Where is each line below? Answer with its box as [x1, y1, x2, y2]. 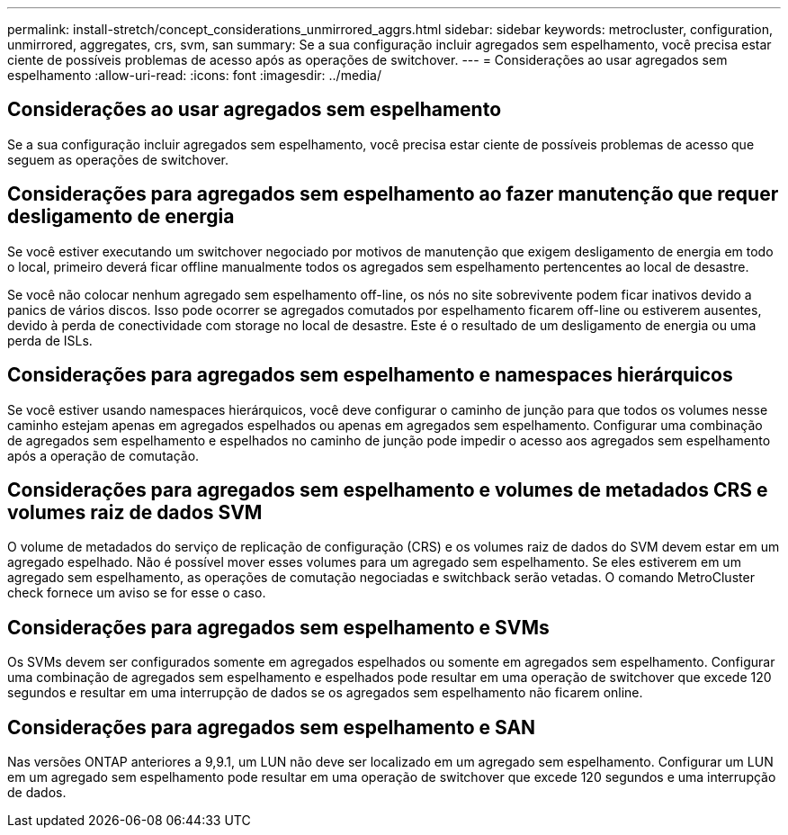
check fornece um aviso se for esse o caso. [7, 585, 266, 601]
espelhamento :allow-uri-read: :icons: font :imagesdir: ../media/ [7, 67, 381, 83]
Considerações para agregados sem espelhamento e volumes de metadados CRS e [7, 478, 768, 501]
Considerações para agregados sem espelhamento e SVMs [7, 615, 550, 639]
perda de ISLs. [7, 332, 93, 348]
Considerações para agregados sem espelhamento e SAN [7, 715, 536, 739]
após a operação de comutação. [7, 447, 200, 463]
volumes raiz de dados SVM [7, 500, 263, 524]
